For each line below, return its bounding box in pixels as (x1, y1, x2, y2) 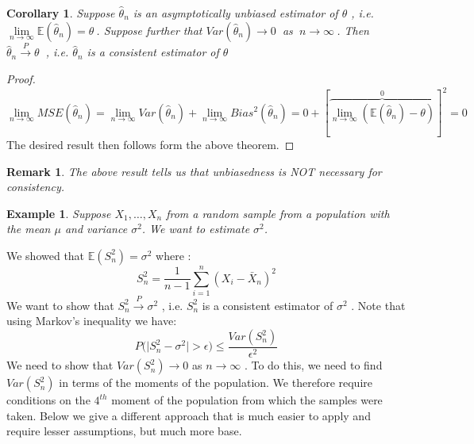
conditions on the (6, 392, 91, 408)
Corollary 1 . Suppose (6, 5, 115, 21)
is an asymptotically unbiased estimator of (133, 5, 338, 21)
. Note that (351, 297, 406, 313)
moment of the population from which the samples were (111, 392, 383, 408)
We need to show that (6, 357, 114, 373)
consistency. (6, 178, 64, 195)
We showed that (6, 247, 85, 263)
